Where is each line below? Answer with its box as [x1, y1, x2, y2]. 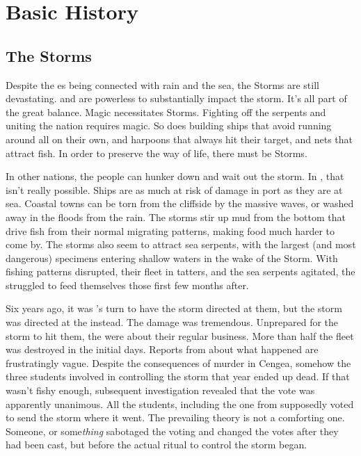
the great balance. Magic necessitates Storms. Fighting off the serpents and [6, 104, 326, 119]
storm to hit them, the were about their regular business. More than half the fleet [6, 328, 354, 343]
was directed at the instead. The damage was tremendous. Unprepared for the [6, 315, 339, 329]
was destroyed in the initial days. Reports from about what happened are [6, 342, 319, 357]
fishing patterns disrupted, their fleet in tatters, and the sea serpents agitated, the [6, 264, 355, 279]
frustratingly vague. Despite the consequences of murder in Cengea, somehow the [6, 355, 351, 370]
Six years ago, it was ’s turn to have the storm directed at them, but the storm [6, 301, 342, 316]
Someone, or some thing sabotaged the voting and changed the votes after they [6, 423, 339, 438]
